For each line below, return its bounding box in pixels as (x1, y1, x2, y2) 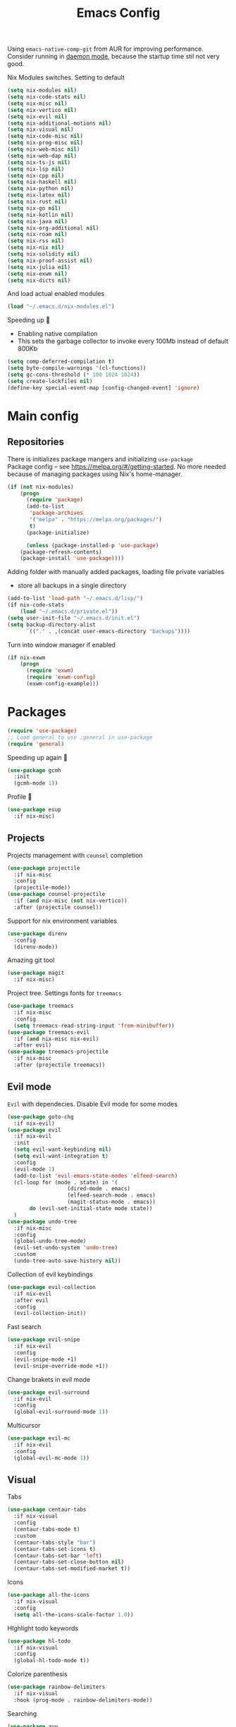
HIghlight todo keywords (7, 1623, 79, 1632)
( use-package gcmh (7, 766, 61, 774)
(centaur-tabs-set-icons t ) (13, 1545, 97, 1552)
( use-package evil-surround (7, 1389, 90, 1396)
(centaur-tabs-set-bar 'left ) (13, 1552, 102, 1559)
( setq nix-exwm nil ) (7, 270, 68, 278)
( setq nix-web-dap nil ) (7, 152, 77, 159)
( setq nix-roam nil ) (7, 231, 68, 238)
